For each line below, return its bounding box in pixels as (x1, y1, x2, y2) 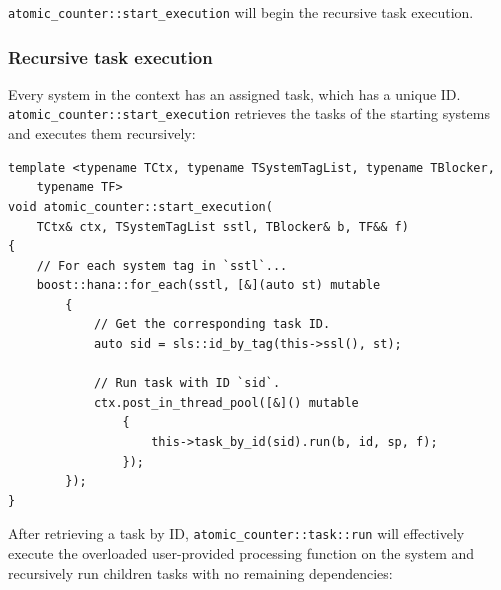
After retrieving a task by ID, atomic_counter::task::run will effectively (8, 523, 465, 544)
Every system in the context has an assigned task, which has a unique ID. (8, 83, 461, 104)
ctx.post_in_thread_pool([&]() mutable (93, 395, 359, 410)
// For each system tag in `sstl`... (36, 258, 288, 273)
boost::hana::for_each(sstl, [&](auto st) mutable (36, 278, 381, 293)
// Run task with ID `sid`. (93, 376, 281, 391)
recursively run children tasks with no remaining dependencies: (8, 562, 393, 583)
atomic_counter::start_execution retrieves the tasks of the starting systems (8, 103, 490, 124)
